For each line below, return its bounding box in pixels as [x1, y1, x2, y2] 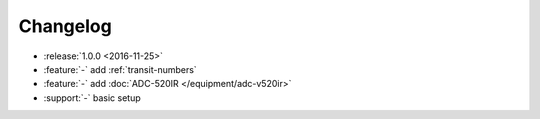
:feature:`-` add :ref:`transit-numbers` [43, 63, 197, 75]
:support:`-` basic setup [43, 91, 142, 104]
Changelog [18, 15, 112, 37]
